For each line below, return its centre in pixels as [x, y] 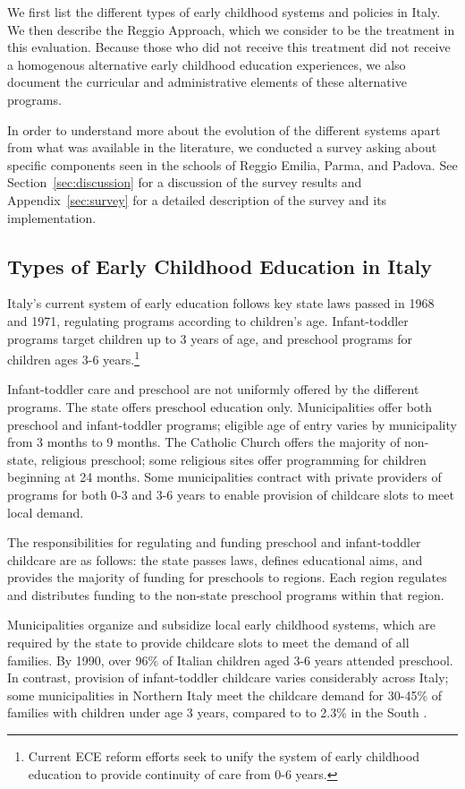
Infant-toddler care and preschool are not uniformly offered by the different [213, 389]
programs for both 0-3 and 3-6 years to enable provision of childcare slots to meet [231, 494]
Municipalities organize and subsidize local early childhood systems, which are [221, 625]
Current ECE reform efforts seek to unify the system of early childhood [224, 756]
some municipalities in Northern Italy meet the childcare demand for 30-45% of [225, 695]
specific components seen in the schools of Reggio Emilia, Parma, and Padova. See [232, 164]
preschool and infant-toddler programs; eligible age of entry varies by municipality [232, 424]
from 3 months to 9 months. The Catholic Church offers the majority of [204, 442]
